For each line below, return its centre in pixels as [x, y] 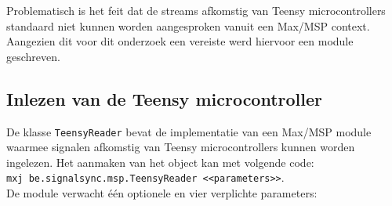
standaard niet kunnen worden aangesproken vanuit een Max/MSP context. [188, 25]
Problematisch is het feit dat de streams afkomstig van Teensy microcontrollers [196, 10]
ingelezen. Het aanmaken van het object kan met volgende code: [160, 162]
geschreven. [33, 56]
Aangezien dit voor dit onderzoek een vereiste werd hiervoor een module [180, 41]
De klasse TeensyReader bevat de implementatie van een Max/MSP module [189, 131]
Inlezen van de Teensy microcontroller [165, 98]
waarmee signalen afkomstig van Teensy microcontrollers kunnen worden [181, 147]
